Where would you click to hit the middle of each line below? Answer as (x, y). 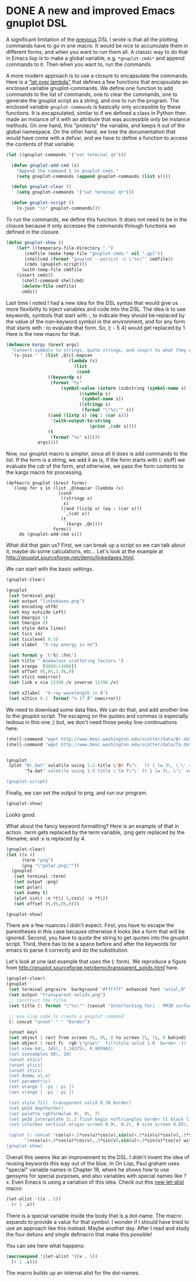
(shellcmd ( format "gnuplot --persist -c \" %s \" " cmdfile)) (99, 259)
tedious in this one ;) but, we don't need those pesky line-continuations (92, 722)
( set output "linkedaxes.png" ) (46, 601)
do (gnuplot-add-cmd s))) (50, 534)
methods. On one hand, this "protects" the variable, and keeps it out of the (96, 125)
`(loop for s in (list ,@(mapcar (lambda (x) (68, 488)
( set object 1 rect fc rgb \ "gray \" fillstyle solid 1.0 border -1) (97, 1043)
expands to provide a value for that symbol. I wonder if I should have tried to (98, 1222)
